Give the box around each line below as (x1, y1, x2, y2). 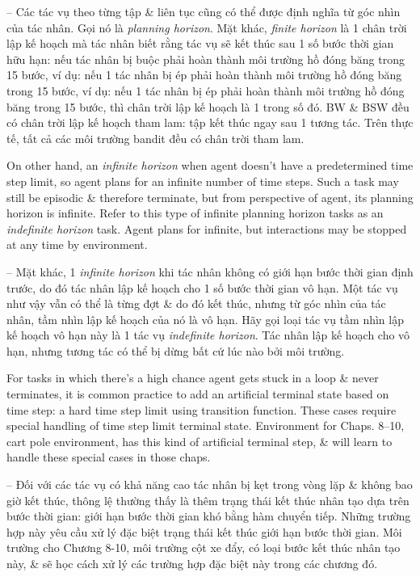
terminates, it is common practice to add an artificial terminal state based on (6, 385, 389, 402)
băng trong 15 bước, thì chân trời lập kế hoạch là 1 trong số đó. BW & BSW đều (6, 98, 409, 115)
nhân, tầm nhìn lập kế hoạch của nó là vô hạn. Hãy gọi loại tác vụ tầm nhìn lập (6, 310, 404, 327)
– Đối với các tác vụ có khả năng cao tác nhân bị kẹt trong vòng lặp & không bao (6, 476, 413, 493)
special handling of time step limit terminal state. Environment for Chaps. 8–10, (6, 417, 405, 434)
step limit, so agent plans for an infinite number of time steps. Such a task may (6, 172, 399, 189)
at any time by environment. (6, 236, 148, 253)
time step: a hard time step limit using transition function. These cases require (6, 401, 397, 418)
